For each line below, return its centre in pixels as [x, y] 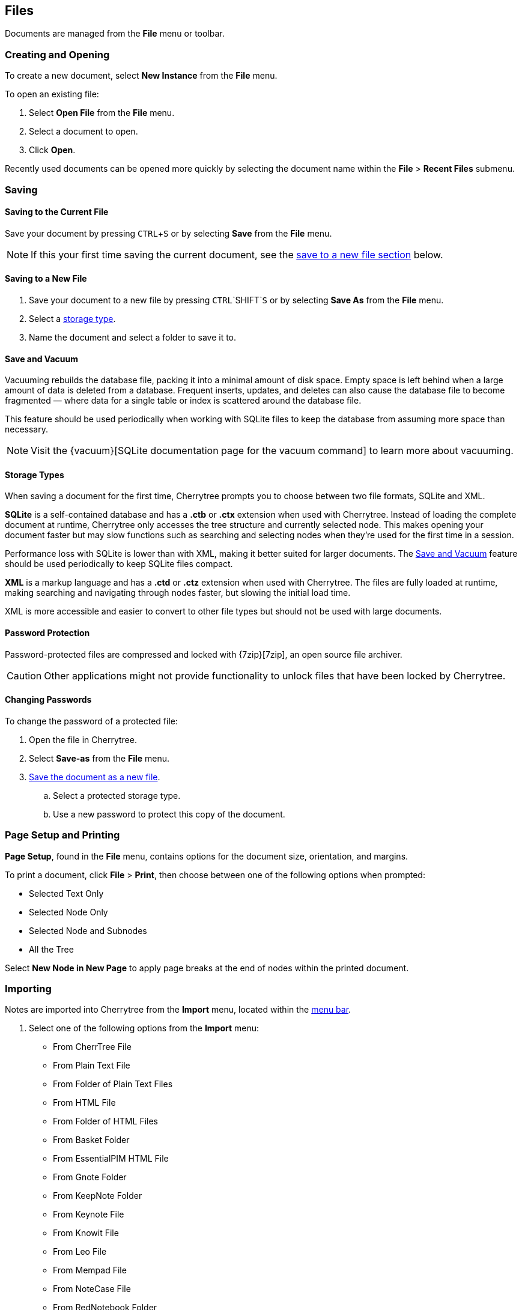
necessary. [27, 429]
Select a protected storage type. [117, 795]
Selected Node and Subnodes [88, 930]
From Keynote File [89, 1214]
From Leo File [80, 1252]
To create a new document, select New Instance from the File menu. [141, 76]
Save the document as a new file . [95, 777]
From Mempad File [90, 1270]
